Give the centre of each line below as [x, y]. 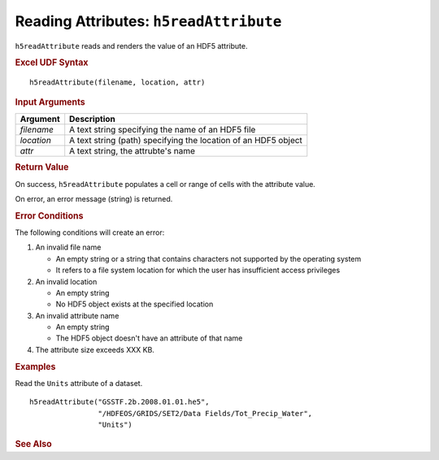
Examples [35, 367]
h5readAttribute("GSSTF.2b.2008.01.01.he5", [120, 402]
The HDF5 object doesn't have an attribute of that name [149, 338]
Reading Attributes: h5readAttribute [148, 21]
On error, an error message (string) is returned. [94, 198]
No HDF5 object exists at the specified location [135, 304]
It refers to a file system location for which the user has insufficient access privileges [198, 270]
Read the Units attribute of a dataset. [79, 383]
